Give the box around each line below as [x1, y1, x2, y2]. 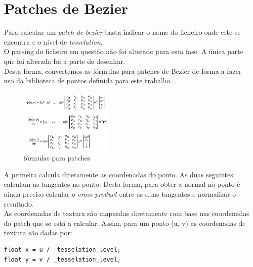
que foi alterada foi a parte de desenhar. [4, 55, 125, 66]
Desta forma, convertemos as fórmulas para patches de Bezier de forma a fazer [4, 65, 242, 76]
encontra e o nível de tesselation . [4, 36, 103, 47]
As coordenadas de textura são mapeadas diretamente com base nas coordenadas [4, 208, 250, 218]
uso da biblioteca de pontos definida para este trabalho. [4, 75, 172, 86]
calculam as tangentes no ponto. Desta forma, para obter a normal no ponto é [4, 179, 240, 189]
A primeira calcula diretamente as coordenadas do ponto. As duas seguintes [4, 169, 233, 179]
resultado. [4, 198, 34, 209]
